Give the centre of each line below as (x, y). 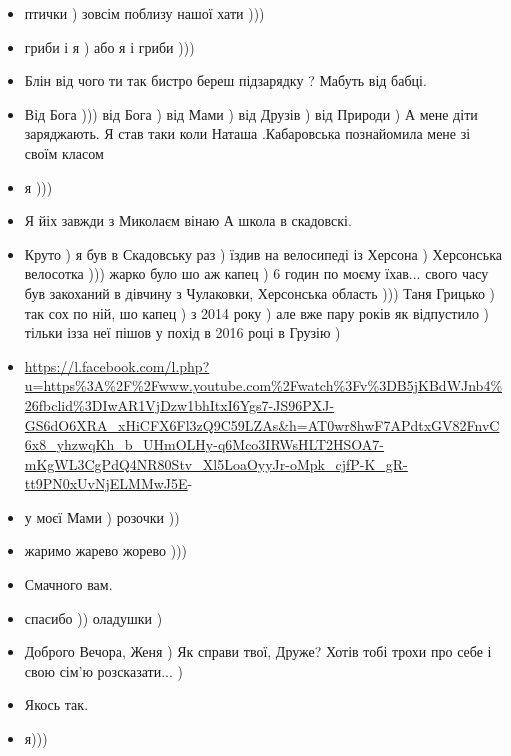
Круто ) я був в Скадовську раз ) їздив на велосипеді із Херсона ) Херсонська (263, 253)
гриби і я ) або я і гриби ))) (109, 46)
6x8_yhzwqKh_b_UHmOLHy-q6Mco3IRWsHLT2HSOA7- (204, 444)
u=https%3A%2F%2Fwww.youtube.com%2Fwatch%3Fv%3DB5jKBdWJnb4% (263, 385)
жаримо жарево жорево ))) (106, 550)
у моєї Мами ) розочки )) (102, 516)
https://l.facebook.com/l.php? (117, 365)
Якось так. (56, 704)
